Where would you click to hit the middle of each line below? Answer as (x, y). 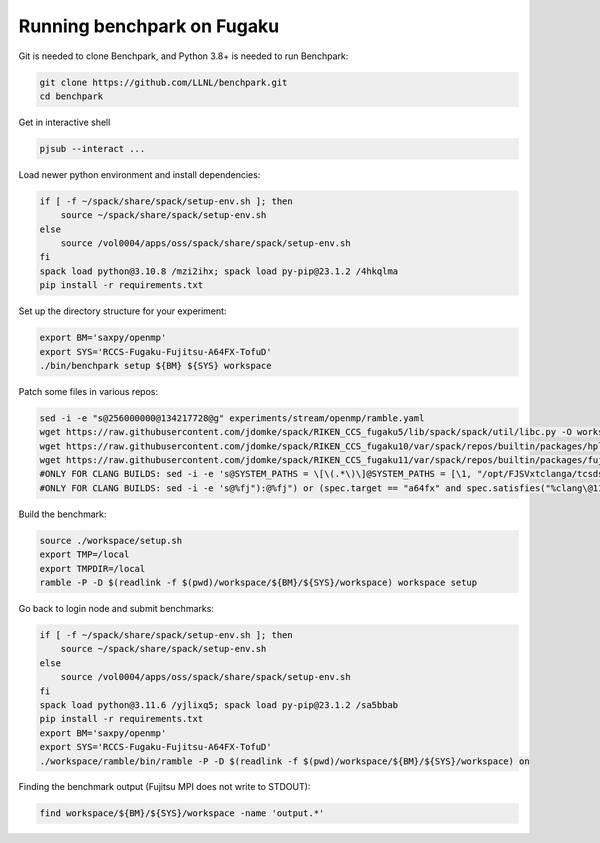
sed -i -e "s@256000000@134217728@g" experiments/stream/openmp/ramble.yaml (232, 418)
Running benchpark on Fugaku (149, 26)
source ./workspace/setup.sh (111, 540)
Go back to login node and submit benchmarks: (116, 608)
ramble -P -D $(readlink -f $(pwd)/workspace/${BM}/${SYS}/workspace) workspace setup (258, 583)
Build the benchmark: (62, 514)
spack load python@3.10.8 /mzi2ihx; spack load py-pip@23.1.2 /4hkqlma (219, 271)
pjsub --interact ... (92, 148)
